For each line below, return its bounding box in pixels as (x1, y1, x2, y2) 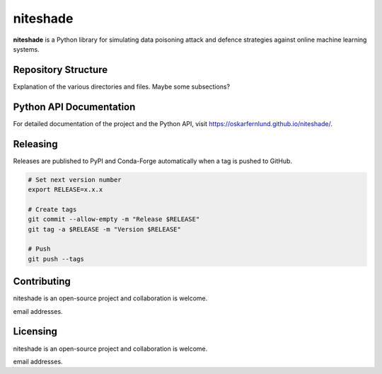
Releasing (13, 138, 58, 150)
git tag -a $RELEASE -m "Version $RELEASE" (28, 225, 182, 233)
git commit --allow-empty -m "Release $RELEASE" (28, 215, 200, 223)
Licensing (13, 326, 58, 338)
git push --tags (28, 255, 85, 263)
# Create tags (28, 205, 77, 213)
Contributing (13, 276, 71, 288)
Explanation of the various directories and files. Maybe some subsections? (13, 82, 230, 91)
